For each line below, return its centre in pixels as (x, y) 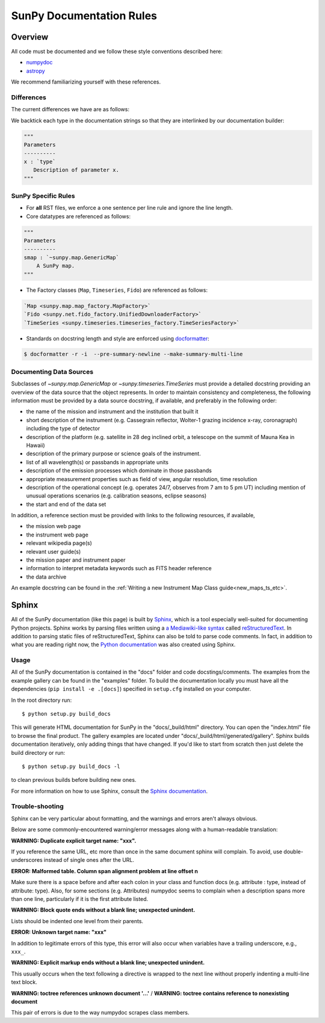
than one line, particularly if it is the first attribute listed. (80, 899)
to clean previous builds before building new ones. (74, 780)
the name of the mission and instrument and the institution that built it (112, 411)
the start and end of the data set (66, 504)
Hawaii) (36, 445)
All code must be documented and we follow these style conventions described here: (117, 52)
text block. (24, 982)
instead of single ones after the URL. (89, 860)
